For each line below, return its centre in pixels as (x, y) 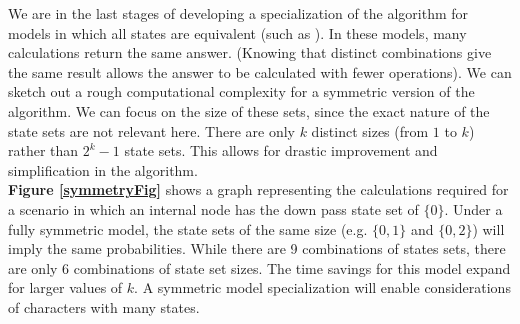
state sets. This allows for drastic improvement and (281, 150)
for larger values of (65, 287)
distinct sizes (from (370, 130)
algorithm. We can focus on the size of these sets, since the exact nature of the (249, 110)
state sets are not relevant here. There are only (151, 130)
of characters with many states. (104, 306)
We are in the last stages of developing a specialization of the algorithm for (238, 13)
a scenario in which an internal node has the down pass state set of (213, 208)
